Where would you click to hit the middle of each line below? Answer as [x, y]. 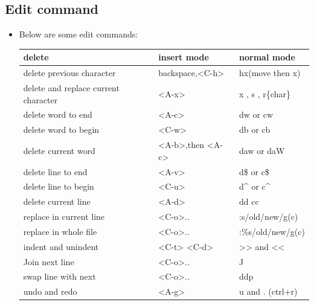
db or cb [255, 130]
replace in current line [64, 217]
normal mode [267, 57]
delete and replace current [71, 87]
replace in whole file [60, 231]
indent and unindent [61, 246]
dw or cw [256, 114]
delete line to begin [59, 186]
